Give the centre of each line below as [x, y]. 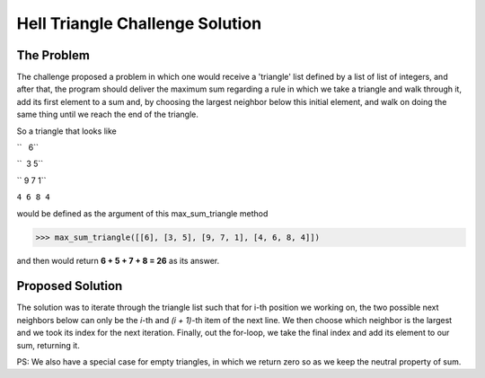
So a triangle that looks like [66, 131]
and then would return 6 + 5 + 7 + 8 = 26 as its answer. [118, 260]
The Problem [53, 55]
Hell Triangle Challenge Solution [139, 23]
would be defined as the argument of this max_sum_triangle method [142, 213]
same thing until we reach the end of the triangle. [108, 114]
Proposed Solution [70, 286]
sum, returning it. [48, 345]
